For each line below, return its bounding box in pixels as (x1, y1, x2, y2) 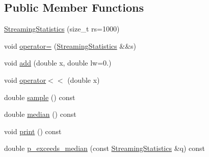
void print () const (4, 125, 62, 136)
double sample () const (4, 91, 75, 102)
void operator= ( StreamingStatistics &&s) (4, 40, 137, 51)
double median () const (4, 109, 76, 119)
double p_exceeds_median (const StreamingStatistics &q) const (4, 143, 205, 153)
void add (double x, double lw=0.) (4, 57, 112, 68)
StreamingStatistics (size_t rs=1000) (4, 23, 120, 34)
